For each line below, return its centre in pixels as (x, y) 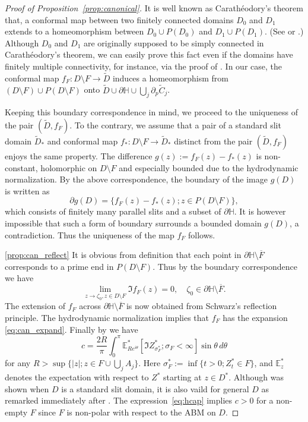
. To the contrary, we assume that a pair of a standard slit (175, 125)
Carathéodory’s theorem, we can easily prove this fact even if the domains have (149, 54)
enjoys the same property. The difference (79, 155)
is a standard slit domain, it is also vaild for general (155, 388)
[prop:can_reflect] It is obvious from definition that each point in (123, 255)
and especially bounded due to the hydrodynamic (209, 167)
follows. (202, 234)
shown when (27, 388)
